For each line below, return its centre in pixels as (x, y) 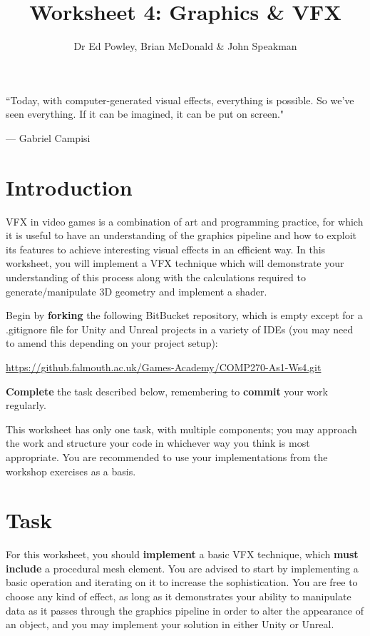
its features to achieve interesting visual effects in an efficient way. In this (166, 249)
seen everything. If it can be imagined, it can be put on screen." (145, 114)
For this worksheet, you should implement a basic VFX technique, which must (182, 554)
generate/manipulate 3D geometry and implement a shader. (137, 291)
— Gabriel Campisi (48, 137)
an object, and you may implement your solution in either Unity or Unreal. (170, 624)
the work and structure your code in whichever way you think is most (158, 443)
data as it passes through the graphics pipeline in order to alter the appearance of (185, 610)
